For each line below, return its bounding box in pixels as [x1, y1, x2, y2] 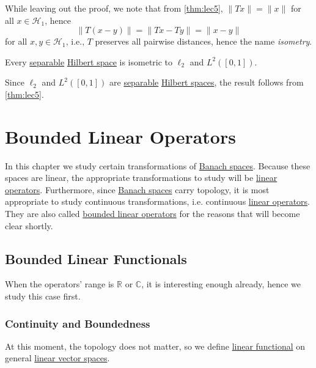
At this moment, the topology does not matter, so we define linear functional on [5, 339, 306, 352]
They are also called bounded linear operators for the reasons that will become [5, 207, 300, 220]
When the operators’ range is [5, 278, 114, 290]
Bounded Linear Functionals [5, 249, 187, 268]
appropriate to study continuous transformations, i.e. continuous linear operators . [5, 195, 310, 208]
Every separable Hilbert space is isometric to [5, 55, 173, 68]
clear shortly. [5, 219, 53, 232]
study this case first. [5, 290, 81, 303]
